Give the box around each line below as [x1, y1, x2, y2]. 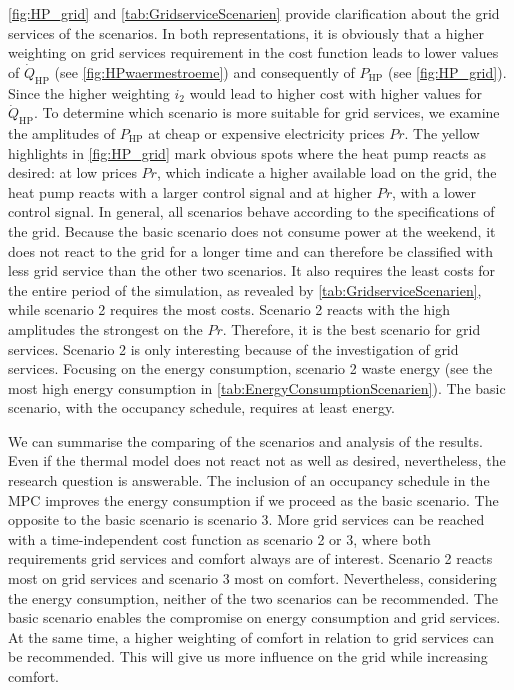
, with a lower [391, 181, 476, 202]
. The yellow [404, 122, 480, 143]
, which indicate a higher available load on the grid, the [156, 162, 497, 183]
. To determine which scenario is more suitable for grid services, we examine [33, 102, 500, 123]
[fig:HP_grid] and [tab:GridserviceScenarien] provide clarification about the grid [8, 3, 500, 23]
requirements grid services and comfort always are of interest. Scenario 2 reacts [8, 548, 493, 569]
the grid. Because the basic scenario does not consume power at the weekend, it [8, 220, 496, 241]
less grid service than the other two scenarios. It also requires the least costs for [8, 260, 496, 281]
